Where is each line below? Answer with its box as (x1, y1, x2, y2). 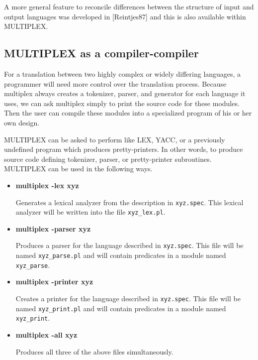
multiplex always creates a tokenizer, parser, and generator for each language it (4, 88, 246, 99)
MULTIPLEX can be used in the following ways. (4, 163, 153, 174)
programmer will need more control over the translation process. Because (4, 78, 227, 89)
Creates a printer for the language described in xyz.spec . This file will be (15, 293, 241, 303)
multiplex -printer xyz (15, 276, 93, 287)
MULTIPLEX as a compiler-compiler (4, 45, 199, 61)
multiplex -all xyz (15, 329, 78, 340)
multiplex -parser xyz (15, 223, 91, 234)
